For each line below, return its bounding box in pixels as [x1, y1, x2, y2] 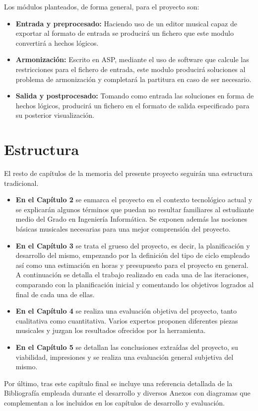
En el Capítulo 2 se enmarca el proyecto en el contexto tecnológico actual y [15, 194, 253, 205]
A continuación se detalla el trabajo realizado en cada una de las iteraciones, [15, 269, 249, 280]
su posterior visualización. [15, 110, 95, 120]
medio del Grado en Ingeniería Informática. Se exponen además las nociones [15, 214, 248, 224]
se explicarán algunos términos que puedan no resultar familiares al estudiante [15, 204, 254, 214]
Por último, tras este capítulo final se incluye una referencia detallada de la [4, 378, 233, 388]
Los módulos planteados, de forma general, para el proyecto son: [4, 1, 199, 11]
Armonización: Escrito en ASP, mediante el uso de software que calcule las [15, 54, 249, 65]
